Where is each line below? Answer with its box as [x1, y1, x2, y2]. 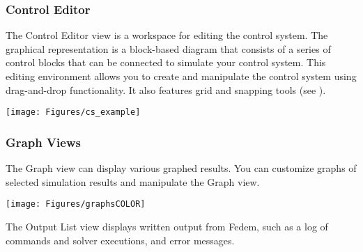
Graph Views [6, 133, 81, 150]
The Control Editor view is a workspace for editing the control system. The [6, 28, 328, 42]
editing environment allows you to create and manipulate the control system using [6, 69, 357, 83]
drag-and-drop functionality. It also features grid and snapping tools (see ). [6, 82, 326, 97]
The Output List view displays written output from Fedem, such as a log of [6, 219, 328, 233]
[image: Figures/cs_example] [6, 107, 141, 118]
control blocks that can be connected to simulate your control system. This [6, 55, 326, 70]
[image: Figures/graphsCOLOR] [6, 199, 146, 210]
